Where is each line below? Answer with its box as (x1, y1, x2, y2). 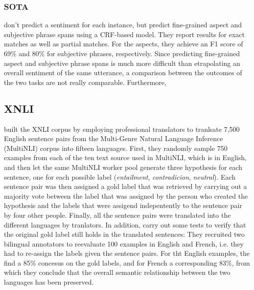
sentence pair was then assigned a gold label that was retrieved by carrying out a (4, 181, 247, 191)
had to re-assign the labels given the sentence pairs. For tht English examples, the (4, 248, 250, 258)
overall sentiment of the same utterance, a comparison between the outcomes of (4, 67, 242, 78)
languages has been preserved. (4, 277, 94, 287)
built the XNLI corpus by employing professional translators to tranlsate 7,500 (4, 124, 240, 134)
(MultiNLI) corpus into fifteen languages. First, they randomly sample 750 (4, 143, 228, 153)
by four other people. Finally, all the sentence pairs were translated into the (4, 209, 231, 220)
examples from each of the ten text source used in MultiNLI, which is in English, (4, 152, 247, 163)
